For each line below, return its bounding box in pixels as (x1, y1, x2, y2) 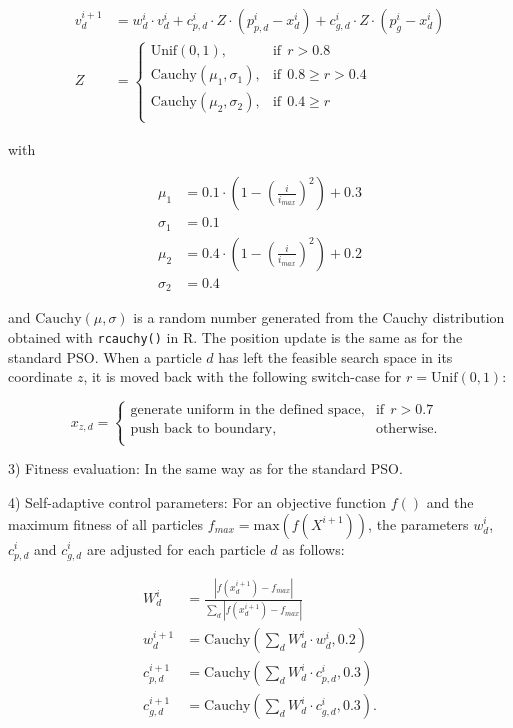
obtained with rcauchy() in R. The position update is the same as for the (8, 326, 463, 347)
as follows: (282, 538, 345, 559)
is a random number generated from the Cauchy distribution (133, 307, 505, 328)
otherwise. (375, 422, 438, 437)
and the (426, 491, 474, 512)
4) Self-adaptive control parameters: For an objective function (8, 491, 387, 512)
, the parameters (368, 513, 469, 534)
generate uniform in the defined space (130, 403, 361, 418)
